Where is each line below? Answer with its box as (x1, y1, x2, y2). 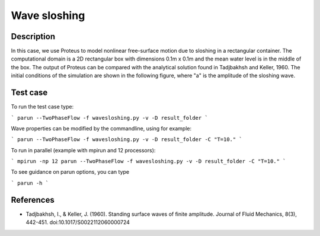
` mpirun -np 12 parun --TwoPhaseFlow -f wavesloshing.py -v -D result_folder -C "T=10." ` (11, 158, 286, 165)
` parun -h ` (11, 180, 49, 186)
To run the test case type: (11, 103, 74, 110)
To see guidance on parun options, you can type (11, 168, 130, 176)
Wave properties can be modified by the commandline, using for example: (11, 125, 192, 132)
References (11, 194, 55, 205)
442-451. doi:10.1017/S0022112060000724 (25, 219, 130, 226)
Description (11, 31, 56, 42)
